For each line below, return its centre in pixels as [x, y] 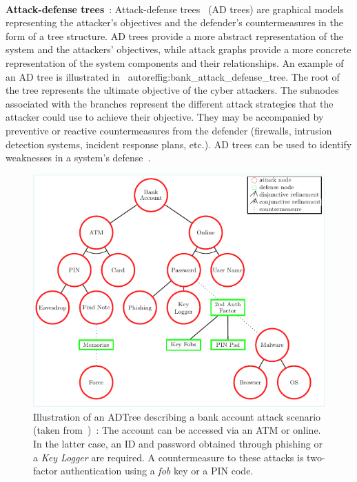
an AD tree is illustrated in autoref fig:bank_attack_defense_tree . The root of [173, 76]
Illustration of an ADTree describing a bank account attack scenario [177, 416]
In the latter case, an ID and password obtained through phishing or [178, 443]
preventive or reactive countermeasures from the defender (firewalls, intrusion [169, 130]
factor [45, 471]
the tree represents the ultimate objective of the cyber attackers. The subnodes [172, 90]
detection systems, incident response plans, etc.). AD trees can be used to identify [179, 144]
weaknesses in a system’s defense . [78, 158]
